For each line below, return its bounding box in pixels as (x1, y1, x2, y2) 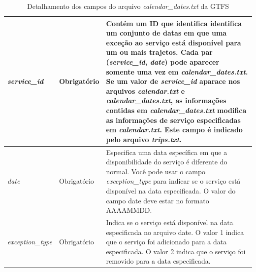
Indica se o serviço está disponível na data (106, 217, 233, 227)
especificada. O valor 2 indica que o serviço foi (106, 246, 246, 256)
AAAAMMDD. (106, 205, 152, 215)
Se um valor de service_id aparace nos (106, 76, 240, 86)
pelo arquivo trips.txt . (106, 134, 182, 144)
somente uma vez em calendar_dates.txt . (106, 66, 248, 77)
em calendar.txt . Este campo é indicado (106, 124, 243, 135)
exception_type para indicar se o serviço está (106, 176, 241, 186)
